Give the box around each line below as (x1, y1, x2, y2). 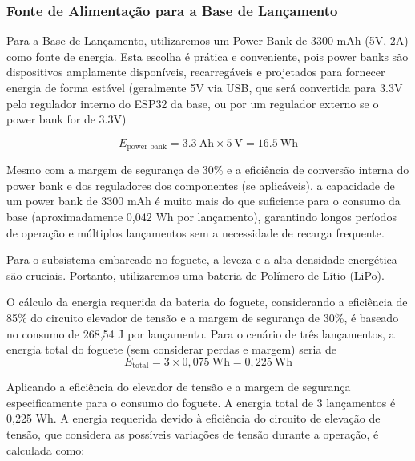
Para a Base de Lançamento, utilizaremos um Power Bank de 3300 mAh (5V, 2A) (6, 32, 409, 49)
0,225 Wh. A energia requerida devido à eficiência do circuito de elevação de (6, 410, 381, 427)
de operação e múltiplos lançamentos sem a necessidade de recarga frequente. (6, 224, 385, 241)
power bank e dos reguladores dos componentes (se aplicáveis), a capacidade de (6, 176, 395, 193)
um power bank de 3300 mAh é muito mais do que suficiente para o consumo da (6, 192, 401, 209)
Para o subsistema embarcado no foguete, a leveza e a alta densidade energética (6, 251, 397, 268)
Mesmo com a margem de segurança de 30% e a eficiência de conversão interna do (6, 161, 409, 178)
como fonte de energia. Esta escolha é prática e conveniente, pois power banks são (6, 47, 409, 64)
